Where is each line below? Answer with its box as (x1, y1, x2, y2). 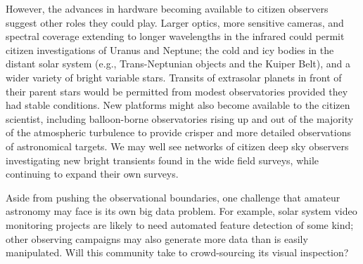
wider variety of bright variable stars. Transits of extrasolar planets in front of (6, 70, 342, 84)
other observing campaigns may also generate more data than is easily (6, 231, 308, 246)
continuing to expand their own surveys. (6, 166, 179, 181)
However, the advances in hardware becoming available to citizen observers (6, 1, 329, 15)
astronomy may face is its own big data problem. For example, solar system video (6, 204, 357, 218)
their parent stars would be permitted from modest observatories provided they (6, 84, 348, 98)
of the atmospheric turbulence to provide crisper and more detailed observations (6, 125, 351, 140)
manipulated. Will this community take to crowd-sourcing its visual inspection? (6, 245, 349, 260)
